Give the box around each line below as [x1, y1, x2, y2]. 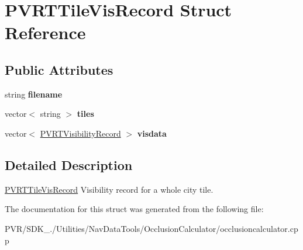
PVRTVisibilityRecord [40, 127, 121, 139]
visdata [137, 127, 167, 139]
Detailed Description [5, 155, 133, 173]
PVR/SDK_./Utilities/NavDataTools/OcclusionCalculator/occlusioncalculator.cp [5, 222, 298, 234]
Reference [5, 20, 86, 44]
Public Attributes [5, 60, 113, 78]
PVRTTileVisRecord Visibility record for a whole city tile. [5, 183, 214, 195]
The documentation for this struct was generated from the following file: [5, 203, 264, 215]
